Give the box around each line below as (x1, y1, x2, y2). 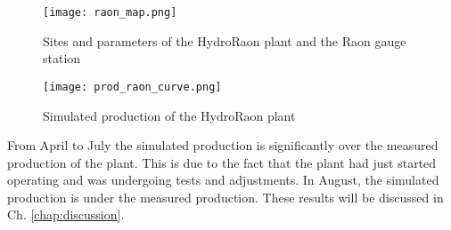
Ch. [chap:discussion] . (7, 205, 125, 224)
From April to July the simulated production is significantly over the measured (7, 136, 439, 155)
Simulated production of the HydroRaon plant (43, 106, 296, 124)
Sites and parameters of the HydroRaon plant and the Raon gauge (43, 31, 406, 50)
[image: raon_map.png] (43, 6, 177, 19)
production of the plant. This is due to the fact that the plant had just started (7, 153, 437, 171)
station (43, 49, 81, 67)
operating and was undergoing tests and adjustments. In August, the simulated (7, 171, 439, 189)
